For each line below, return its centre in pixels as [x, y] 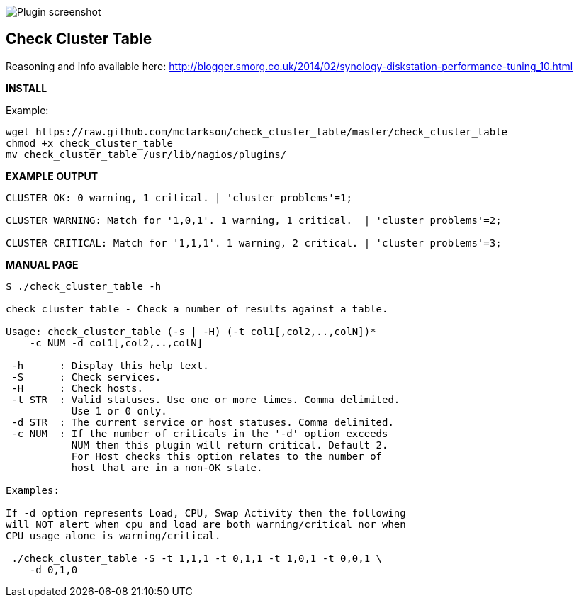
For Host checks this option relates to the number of [227, 456]
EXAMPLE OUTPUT [52, 176]
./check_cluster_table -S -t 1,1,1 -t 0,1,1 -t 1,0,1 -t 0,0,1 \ [197, 558]
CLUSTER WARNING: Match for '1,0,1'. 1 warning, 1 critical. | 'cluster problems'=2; [254, 220]
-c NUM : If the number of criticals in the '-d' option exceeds [200, 433]
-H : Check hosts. [77, 388]
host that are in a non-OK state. [167, 467]
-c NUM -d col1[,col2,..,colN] [116, 343]
